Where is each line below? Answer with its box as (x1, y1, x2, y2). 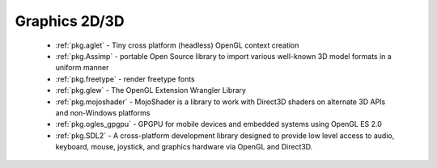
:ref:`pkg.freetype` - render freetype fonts (55, 73, 195, 84)
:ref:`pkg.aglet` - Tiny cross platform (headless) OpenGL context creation (55, 40, 299, 50)
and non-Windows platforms (55, 107, 151, 117)
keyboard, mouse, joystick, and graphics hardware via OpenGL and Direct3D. (55, 142, 313, 152)
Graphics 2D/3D (15, 12, 125, 30)
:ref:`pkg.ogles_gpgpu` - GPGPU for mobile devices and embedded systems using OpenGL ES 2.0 (55, 120, 382, 129)
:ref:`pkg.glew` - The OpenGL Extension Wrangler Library (55, 86, 247, 95)
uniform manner (55, 63, 109, 73)
